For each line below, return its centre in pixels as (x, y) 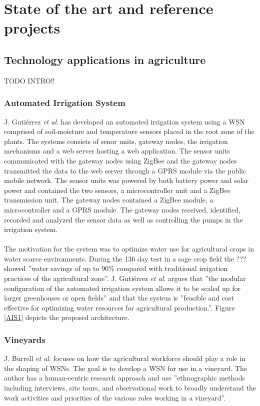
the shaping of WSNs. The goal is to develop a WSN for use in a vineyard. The (126, 368)
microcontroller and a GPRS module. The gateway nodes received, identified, (122, 209)
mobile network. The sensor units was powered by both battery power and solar (126, 180)
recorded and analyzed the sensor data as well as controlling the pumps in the (123, 219)
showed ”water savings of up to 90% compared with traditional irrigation (116, 268)
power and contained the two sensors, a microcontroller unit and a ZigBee (117, 190)
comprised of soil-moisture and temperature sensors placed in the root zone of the (129, 131)
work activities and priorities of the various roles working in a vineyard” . (115, 397)
